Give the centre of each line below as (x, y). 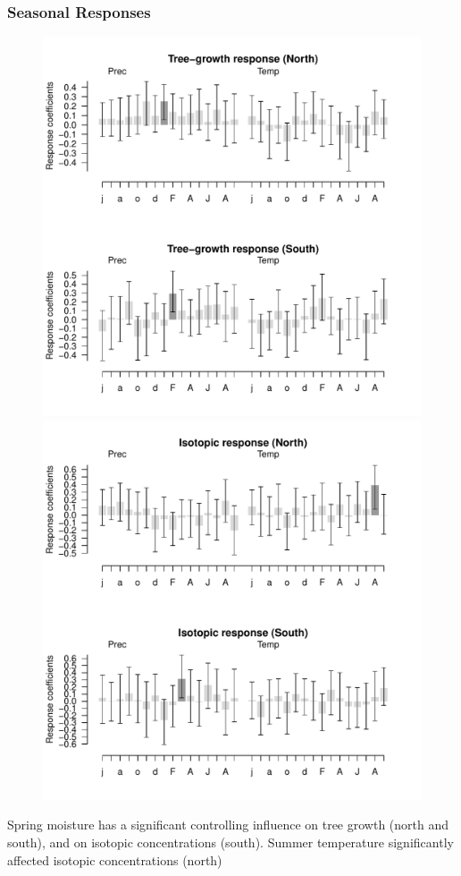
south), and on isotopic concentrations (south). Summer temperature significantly (230, 842)
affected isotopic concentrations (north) (115, 859)
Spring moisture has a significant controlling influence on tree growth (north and (228, 825)
